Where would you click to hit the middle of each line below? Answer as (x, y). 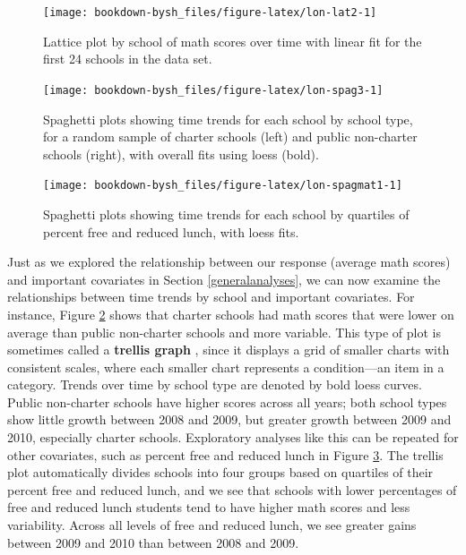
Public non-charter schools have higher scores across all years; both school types (227, 401)
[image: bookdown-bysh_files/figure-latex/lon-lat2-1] (210, 13)
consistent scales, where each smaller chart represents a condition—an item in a (226, 367)
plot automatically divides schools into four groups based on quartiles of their (220, 472)
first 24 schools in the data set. (128, 59)
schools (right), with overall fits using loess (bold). (181, 154)
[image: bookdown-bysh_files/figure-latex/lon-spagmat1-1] (223, 186)
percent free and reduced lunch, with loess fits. (171, 231)
